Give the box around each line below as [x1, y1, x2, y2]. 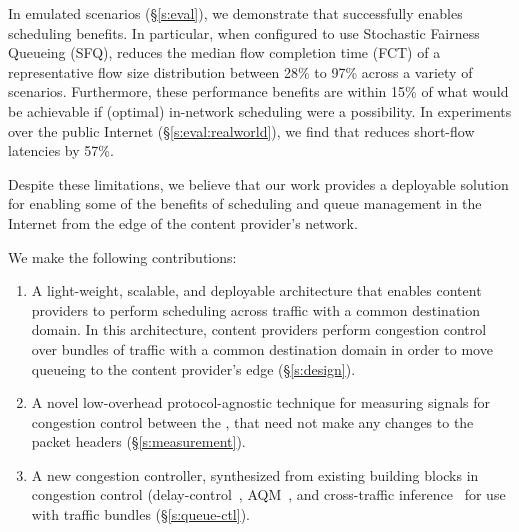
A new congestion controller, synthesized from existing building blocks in [31, 464, 479, 485]
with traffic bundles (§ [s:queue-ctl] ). [31, 504, 250, 525]
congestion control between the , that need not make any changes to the [31, 411, 474, 432]
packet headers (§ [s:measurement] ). [31, 431, 246, 452]
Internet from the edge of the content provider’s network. [8, 212, 358, 233]
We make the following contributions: [8, 246, 237, 267]
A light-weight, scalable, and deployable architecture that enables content [31, 280, 482, 301]
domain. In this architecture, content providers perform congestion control [31, 319, 487, 340]
